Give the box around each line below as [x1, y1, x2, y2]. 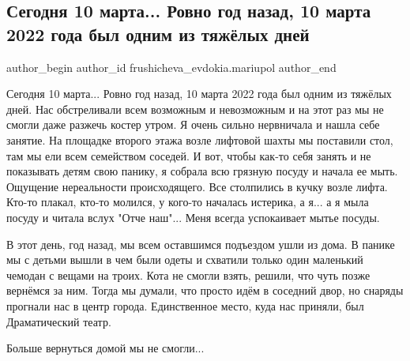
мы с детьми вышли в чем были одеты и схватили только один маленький [6, 251, 363, 268]
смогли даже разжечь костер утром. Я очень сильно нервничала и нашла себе [6, 116, 380, 133]
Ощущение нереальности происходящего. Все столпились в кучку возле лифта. [6, 178, 388, 194]
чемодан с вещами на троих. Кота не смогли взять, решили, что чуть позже [6, 266, 371, 283]
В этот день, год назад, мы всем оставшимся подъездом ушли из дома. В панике [6, 235, 395, 252]
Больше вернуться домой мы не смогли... [6, 340, 205, 356]
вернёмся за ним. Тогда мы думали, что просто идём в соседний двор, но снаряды [6, 282, 404, 299]
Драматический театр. [6, 313, 111, 329]
